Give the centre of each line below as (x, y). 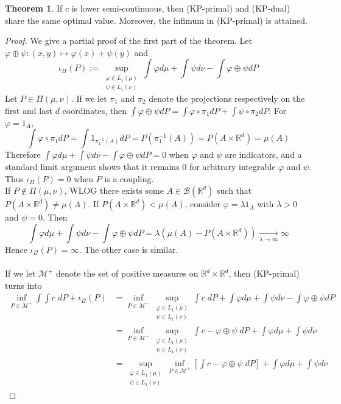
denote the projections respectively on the (227, 98)
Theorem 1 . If (34, 8)
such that (234, 190)
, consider (202, 204)
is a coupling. (129, 178)
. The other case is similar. (128, 249)
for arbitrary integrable (232, 167)
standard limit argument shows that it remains (92, 167)
